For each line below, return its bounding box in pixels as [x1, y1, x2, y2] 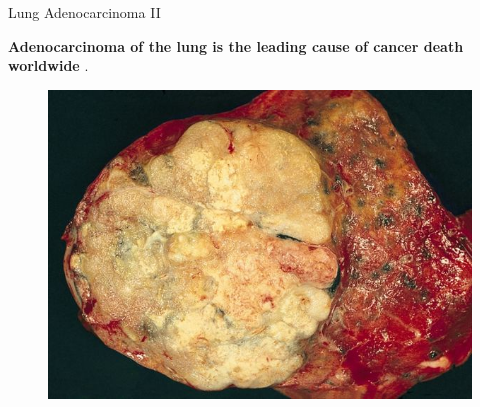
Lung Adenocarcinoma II [8, 2, 161, 22]
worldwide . [8, 55, 89, 76]
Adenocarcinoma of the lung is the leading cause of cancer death [8, 35, 464, 56]
